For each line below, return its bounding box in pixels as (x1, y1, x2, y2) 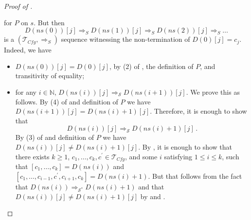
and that (138, 181, 164, 191)
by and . (140, 191, 165, 202)
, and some (125, 151, 158, 161)
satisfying (164, 151, 193, 161)
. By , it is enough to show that (138, 141, 233, 152)
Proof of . (4, 1, 33, 11)
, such (222, 151, 239, 161)
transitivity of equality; (15, 70, 85, 81)
